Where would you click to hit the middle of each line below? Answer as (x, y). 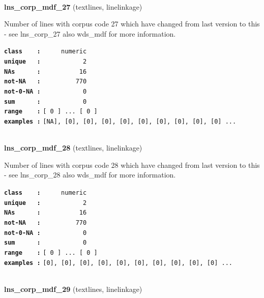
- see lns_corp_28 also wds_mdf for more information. (90, 175)
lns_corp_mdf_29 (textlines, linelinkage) (73, 289)
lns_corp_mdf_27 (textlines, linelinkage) (73, 6)
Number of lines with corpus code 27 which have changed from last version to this (132, 24)
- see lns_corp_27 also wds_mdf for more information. (90, 33)
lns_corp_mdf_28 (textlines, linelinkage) (73, 148)
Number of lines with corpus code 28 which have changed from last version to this (132, 165)
